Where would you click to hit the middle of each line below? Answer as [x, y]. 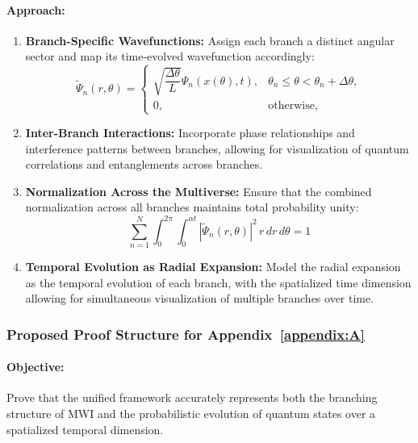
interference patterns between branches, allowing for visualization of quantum [217, 148]
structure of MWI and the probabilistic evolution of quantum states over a [191, 413]
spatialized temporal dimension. [85, 429]
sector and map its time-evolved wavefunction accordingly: [170, 56]
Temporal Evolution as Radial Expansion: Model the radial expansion [213, 266]
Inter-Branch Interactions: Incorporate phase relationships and [190, 133]
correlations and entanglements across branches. [144, 164]
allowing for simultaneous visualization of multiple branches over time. [200, 298]
